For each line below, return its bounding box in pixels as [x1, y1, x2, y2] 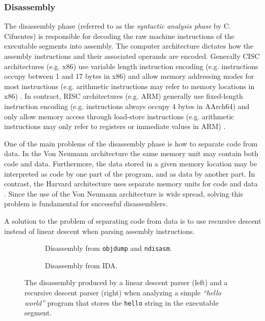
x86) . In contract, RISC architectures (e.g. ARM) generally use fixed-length [4, 91, 243, 101]
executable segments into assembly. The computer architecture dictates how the [4, 40, 254, 51]
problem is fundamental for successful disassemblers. [4, 198, 167, 209]
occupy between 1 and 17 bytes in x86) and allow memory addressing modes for [4, 71, 254, 81]
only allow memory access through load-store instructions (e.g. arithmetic [4, 111, 234, 121]
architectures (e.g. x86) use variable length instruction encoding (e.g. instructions [4, 60, 258, 71]
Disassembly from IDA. [45, 260, 118, 270]
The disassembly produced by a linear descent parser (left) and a [25, 277, 228, 288]
